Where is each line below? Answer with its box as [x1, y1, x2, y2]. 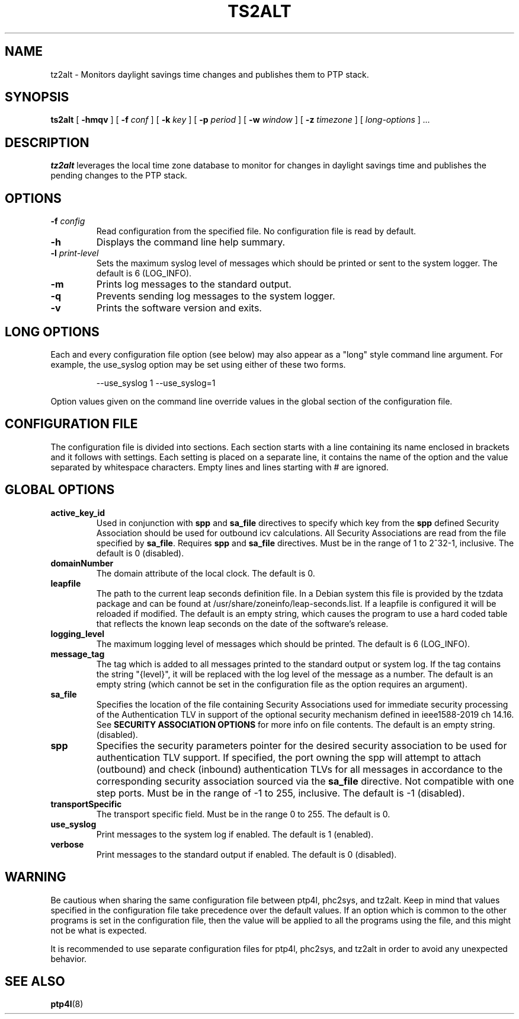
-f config [50, 216, 85, 227]
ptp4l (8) [50, 999, 84, 1010]
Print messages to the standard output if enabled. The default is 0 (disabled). [96, 849, 397, 859]
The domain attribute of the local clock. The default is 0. [96, 568, 315, 578]
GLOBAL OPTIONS [5, 482, 115, 498]
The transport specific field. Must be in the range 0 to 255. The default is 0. [96, 808, 390, 819]
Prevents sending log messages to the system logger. [96, 290, 335, 302]
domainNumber [50, 558, 114, 568]
